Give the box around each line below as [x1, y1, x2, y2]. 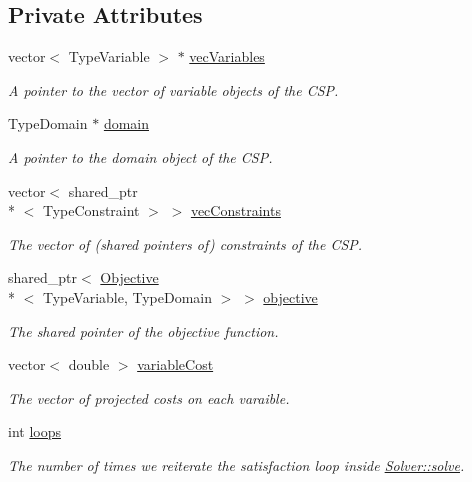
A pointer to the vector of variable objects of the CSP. [8, 79, 339, 100]
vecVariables [189, 46, 265, 67]
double [68, 354, 110, 375]
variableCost [137, 354, 214, 375]
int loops [8, 421, 61, 442]
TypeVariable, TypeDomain [42, 286, 213, 307]
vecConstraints [190, 200, 281, 221]
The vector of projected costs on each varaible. [8, 387, 290, 408]
